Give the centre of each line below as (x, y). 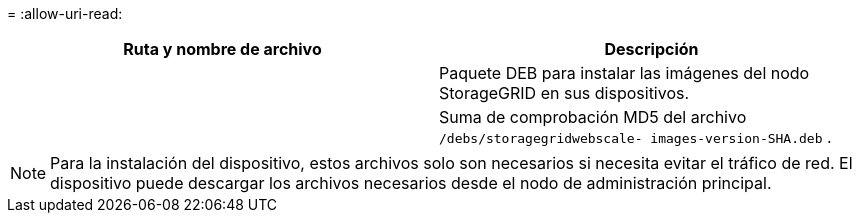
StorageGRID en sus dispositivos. (564, 93)
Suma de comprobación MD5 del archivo (593, 117)
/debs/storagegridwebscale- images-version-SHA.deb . (635, 137)
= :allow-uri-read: (65, 13)
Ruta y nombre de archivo (222, 49)
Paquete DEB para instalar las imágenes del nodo (624, 73)
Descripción (651, 49)
